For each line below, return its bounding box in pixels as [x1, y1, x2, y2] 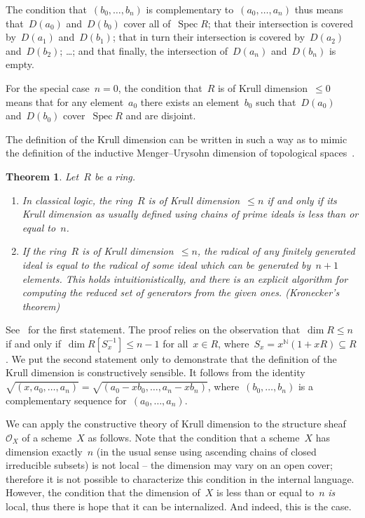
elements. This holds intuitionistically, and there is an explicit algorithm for [22, 271, 348, 286]
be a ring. [94, 168, 136, 183]
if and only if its [267, 192, 337, 207]
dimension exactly [6, 444, 83, 458]
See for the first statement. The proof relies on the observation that [6, 322, 301, 337]
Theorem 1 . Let [6, 168, 79, 183]
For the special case [6, 80, 90, 95]
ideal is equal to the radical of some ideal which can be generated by [22, 257, 311, 272]
